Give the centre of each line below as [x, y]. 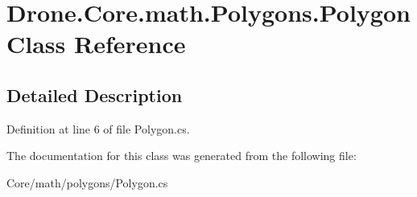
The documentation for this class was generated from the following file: [182, 156]
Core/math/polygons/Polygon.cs [87, 182]
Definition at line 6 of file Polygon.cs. [98, 128]
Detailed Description [95, 94]
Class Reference [96, 44]
